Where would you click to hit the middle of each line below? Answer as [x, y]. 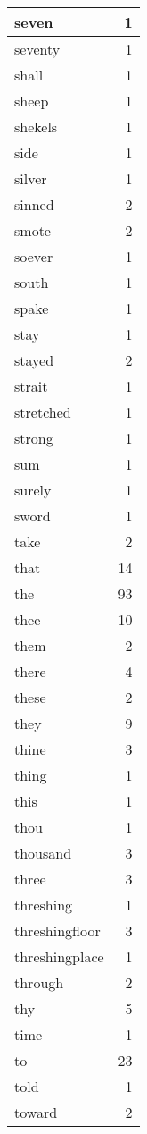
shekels [36, 127]
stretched [43, 412]
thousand [43, 853]
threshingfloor [57, 931]
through [39, 982]
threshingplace [59, 956]
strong [34, 438]
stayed [34, 360]
